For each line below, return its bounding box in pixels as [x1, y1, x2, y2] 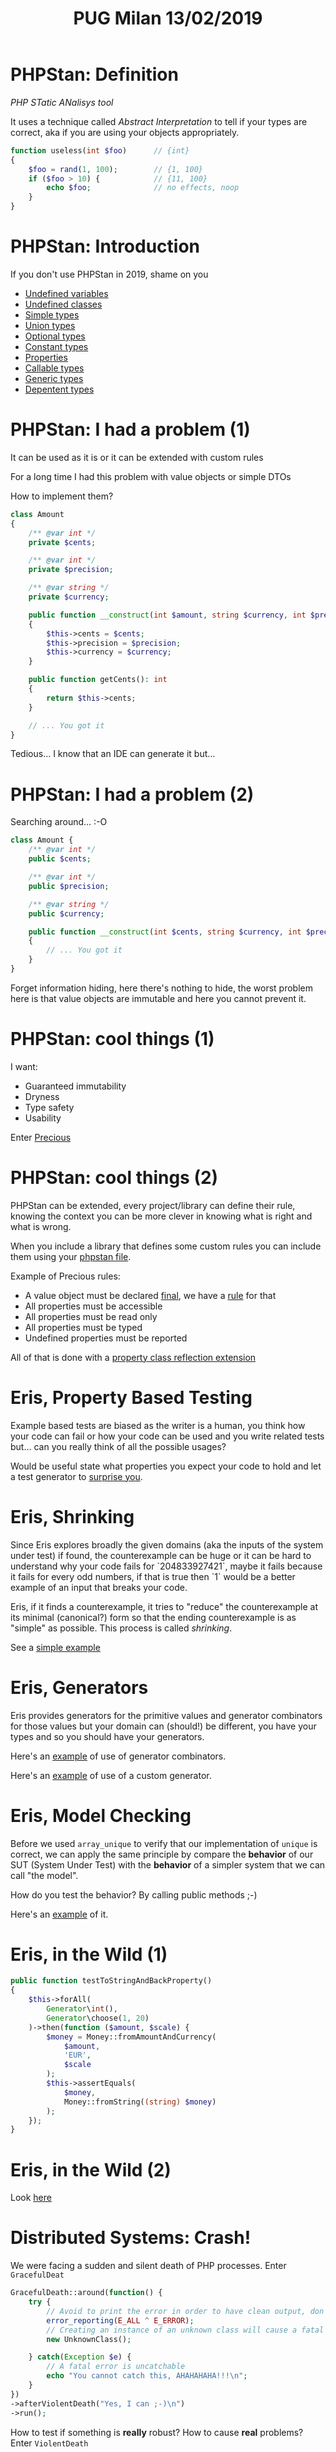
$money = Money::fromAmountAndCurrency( [46, 2032, 217, 2042]
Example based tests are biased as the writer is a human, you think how [10, 1419, 306, 1431]
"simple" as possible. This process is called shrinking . [10, 1622, 233, 1634]
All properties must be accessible [24, 1300, 163, 1312]
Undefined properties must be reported [24, 1332, 188, 1344]
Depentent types [24, 383, 95, 395]
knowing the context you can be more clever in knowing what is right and [10, 1210, 313, 1222]
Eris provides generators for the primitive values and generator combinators [10, 1709, 323, 1721]
